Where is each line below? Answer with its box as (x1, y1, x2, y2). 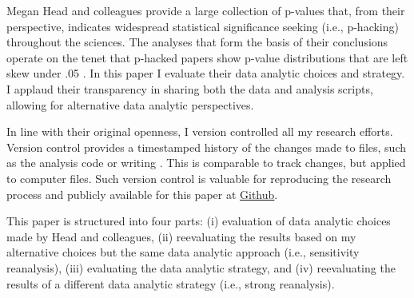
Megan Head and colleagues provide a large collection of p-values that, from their (6, 2, 405, 18)
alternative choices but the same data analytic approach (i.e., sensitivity (6, 244, 360, 260)
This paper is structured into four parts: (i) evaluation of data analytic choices (6, 213, 391, 229)
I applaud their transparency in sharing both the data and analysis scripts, (6, 80, 373, 97)
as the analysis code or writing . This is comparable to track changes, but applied (6, 154, 406, 171)
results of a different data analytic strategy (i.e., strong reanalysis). (6, 275, 335, 292)
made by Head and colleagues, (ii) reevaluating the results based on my (6, 228, 356, 244)
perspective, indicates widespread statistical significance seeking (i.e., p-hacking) (6, 18, 399, 34)
